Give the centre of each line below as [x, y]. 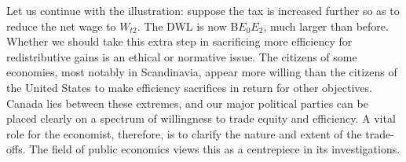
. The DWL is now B [188, 26]
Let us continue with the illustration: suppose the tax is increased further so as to [203, 10]
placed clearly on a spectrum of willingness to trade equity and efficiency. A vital [201, 118]
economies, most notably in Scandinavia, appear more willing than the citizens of [202, 72]
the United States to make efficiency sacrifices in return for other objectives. [189, 87]
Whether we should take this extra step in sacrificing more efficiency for [179, 41]
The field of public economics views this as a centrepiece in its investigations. [215, 149]
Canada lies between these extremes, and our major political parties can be [187, 103]
